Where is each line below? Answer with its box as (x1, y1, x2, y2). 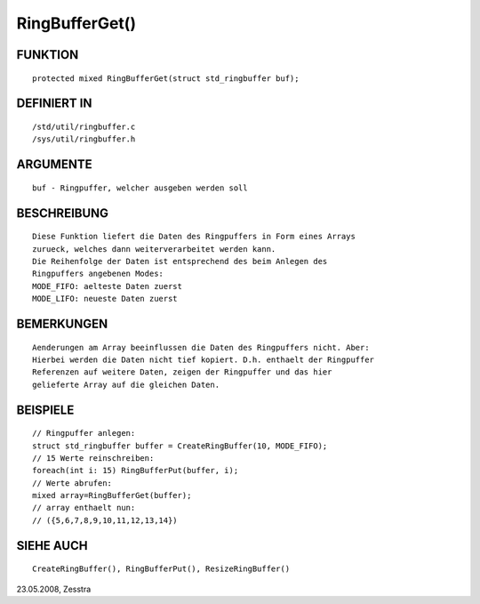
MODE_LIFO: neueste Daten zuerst (32, 294, 178, 304)
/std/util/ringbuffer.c (32, 121, 136, 132)
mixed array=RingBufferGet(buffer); (32, 490, 192, 501)
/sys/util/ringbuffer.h (32, 134, 136, 144)
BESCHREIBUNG (16, 205, 109, 221)
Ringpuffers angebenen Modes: (32, 269, 164, 279)
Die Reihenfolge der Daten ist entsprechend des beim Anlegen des (32, 256, 328, 266)
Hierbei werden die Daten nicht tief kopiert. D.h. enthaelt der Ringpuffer (32, 354, 375, 365)
